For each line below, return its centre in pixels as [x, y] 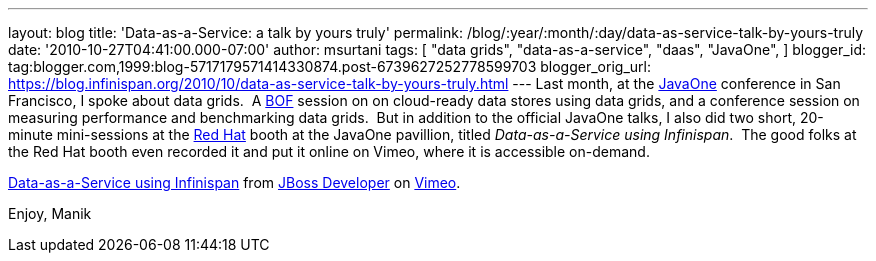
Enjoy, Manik [50, 213]
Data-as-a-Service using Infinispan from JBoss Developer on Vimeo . [234, 182]
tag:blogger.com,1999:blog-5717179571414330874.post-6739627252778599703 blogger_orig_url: [329, 66]
